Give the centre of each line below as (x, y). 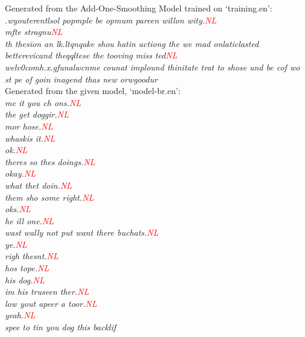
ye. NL (16, 244)
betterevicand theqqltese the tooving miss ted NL (91, 55)
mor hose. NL (29, 126)
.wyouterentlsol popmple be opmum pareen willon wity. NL (111, 20)
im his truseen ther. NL (47, 291)
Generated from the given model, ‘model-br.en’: (93, 91)
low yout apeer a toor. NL (51, 303)
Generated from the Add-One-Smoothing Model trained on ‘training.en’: (139, 8)
